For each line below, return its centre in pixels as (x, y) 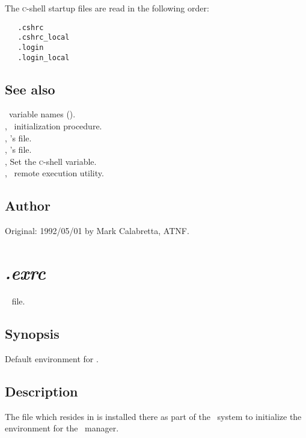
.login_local (44, 57)
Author (28, 205)
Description (41, 391)
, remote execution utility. (54, 173)
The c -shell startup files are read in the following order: (107, 8)
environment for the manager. (62, 428)
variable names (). (42, 114)
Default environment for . (52, 358)
